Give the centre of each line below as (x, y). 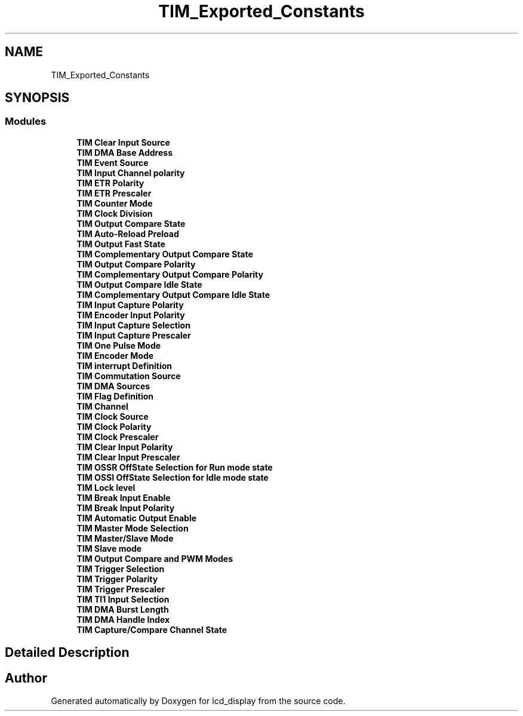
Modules (26, 122)
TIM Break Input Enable (124, 497)
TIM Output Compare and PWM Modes (155, 558)
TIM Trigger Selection (121, 569)
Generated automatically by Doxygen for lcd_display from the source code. (198, 701)
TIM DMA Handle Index (123, 619)
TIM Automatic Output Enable (137, 518)
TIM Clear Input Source (123, 142)
